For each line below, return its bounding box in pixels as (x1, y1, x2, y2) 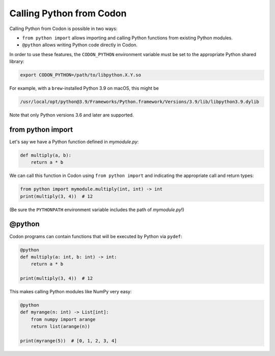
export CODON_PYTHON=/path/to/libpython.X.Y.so (20, 72, 141, 78)
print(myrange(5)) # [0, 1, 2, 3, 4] (20, 338, 117, 344)
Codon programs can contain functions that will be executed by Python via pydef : (9, 233, 182, 239)
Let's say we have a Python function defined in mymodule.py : (9, 138, 139, 145)
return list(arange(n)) (31, 324, 90, 329)
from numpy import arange (31, 316, 96, 322)
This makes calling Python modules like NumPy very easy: (9, 289, 132, 295)
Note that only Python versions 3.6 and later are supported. (9, 112, 134, 118)
